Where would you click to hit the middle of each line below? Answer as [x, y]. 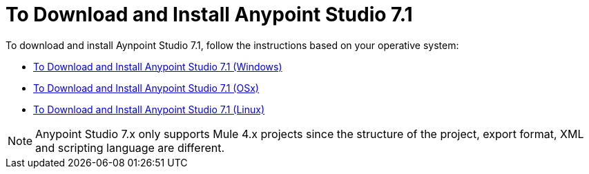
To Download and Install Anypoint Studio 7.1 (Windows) [158, 66]
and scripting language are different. [130, 147]
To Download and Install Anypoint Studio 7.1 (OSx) [146, 88]
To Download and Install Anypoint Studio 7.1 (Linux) [149, 109]
